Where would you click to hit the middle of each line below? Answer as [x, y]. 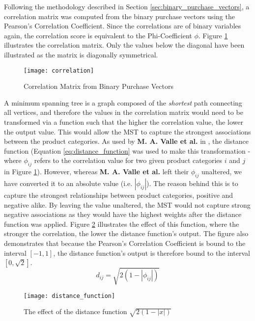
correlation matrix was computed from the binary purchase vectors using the [119, 16]
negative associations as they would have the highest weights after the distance [123, 214]
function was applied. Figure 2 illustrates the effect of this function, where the [122, 224]
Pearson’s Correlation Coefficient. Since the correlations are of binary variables [123, 26]
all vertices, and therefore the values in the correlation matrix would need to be [124, 112]
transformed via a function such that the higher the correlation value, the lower [124, 122]
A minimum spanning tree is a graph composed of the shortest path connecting [123, 102]
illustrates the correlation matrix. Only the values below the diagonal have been [124, 45]
